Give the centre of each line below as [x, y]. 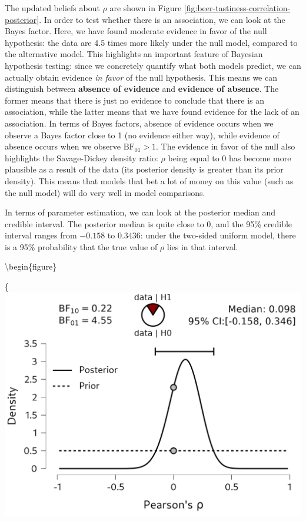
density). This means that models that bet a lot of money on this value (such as [149, 180]
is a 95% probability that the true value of [81, 246]
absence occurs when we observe [63, 146]
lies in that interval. [202, 246]
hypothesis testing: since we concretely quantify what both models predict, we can [153, 65]
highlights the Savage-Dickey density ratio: [82, 157]
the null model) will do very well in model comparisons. [105, 192]
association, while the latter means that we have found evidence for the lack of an [152, 112]
